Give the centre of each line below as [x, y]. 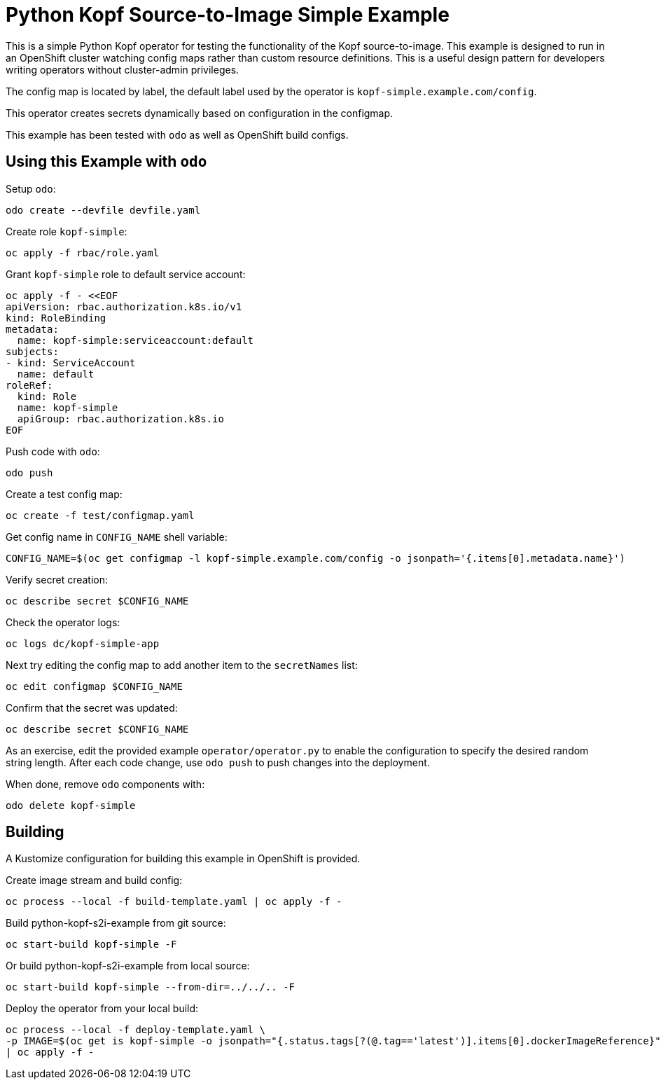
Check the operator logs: [63, 622]
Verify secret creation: [57, 579]
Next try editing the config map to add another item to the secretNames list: [182, 665]
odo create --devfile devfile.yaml [103, 210]
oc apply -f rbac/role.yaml [83, 253]
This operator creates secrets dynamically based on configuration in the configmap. [200, 113]
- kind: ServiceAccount [71, 362]
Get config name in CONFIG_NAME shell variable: [117, 537]
